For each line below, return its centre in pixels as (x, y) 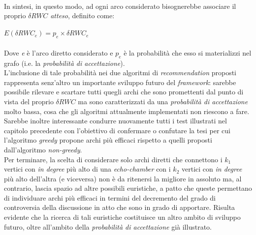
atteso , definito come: (82, 15)
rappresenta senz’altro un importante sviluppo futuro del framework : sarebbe (120, 82)
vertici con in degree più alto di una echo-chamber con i (87, 169)
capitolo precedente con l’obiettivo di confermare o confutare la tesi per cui (117, 130)
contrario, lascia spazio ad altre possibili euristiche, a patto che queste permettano (128, 188)
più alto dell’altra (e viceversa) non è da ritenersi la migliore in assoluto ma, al (123, 178)
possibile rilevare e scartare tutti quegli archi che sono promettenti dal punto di (124, 92)
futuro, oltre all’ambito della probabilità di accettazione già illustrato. (108, 226)
